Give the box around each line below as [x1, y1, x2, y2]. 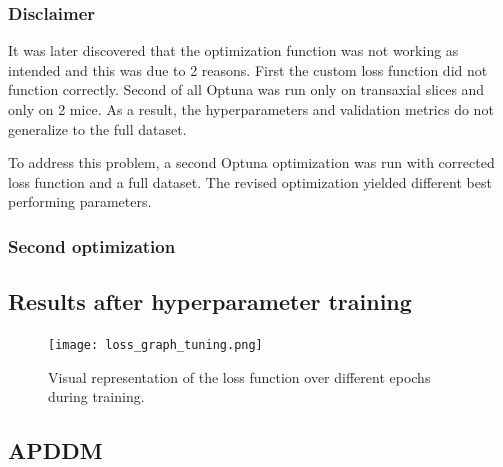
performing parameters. [8, 191, 152, 212]
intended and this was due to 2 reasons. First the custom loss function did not [8, 59, 488, 80]
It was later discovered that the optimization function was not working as [8, 40, 459, 61]
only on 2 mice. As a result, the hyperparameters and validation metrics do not [8, 99, 494, 119]
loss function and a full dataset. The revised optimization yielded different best [8, 171, 492, 192]
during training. [48, 386, 145, 407]
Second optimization [8, 233, 176, 258]
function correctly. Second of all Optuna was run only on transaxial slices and [8, 79, 485, 100]
